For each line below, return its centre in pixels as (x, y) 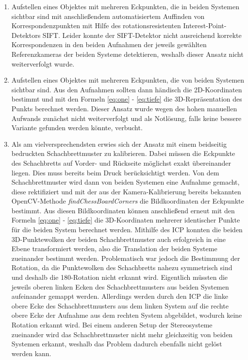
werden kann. (31, 353)
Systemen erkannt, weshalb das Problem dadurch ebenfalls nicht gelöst (117, 344)
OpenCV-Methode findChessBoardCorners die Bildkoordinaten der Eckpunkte (128, 201)
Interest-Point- (205, 26)
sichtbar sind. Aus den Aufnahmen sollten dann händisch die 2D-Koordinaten (127, 89)
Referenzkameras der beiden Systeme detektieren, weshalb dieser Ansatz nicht (127, 54)
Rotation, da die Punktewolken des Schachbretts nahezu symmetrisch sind (122, 267)
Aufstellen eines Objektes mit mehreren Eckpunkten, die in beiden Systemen (125, 6)
